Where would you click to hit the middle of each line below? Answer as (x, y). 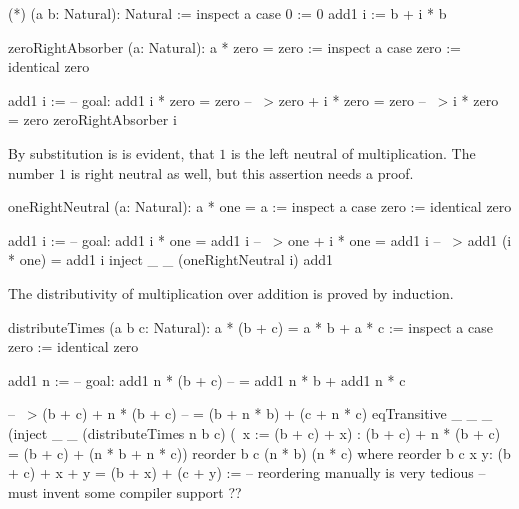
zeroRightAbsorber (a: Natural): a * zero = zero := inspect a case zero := (234, 46)
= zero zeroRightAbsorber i (92, 119)
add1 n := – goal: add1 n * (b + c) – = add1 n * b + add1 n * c (207, 379)
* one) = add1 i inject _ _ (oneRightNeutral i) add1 (170, 259)
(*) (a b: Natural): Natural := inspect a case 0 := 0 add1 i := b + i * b (227, 13)
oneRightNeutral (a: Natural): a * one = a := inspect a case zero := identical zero (260, 206)
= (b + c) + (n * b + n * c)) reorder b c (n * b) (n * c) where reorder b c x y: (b (259, 452)
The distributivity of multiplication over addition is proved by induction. (231, 292)
